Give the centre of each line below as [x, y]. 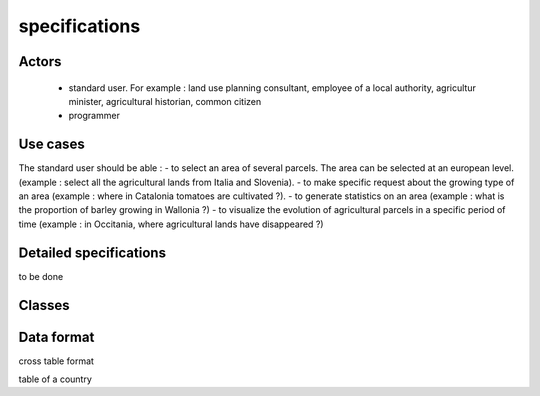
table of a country [55, 379]
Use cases [51, 144]
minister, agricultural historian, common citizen [165, 101]
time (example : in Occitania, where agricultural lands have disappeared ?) [171, 224]
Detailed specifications [92, 252]
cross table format [56, 361]
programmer [94, 116]
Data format [56, 336]
